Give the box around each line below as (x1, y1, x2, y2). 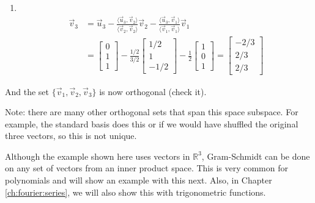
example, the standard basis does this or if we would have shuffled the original (5, 117, 298, 130)
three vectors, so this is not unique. (5, 129, 137, 142)
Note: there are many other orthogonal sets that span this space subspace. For (5, 105, 298, 118)
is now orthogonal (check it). (99, 85, 207, 98)
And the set (5, 85, 50, 98)
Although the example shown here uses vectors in (5, 149, 190, 162)
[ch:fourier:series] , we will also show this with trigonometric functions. (5, 185, 266, 198)
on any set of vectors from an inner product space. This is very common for (5, 162, 288, 174)
